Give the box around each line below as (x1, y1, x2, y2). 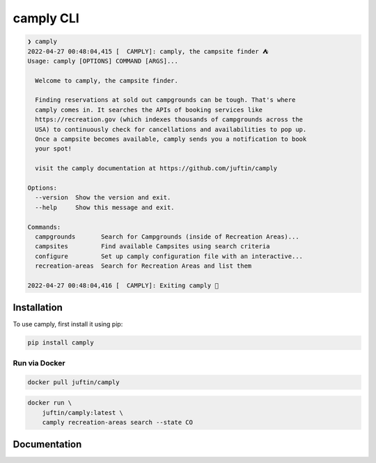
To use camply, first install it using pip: (13, 320, 123, 328)
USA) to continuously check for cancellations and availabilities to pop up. (35, 126, 307, 133)
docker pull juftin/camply (27, 378, 120, 386)
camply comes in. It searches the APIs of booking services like (35, 105, 263, 114)
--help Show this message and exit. (35, 203, 175, 211)
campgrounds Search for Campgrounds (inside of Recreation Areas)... (35, 232, 299, 241)
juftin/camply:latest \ (42, 409, 123, 416)
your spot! (35, 145, 72, 153)
